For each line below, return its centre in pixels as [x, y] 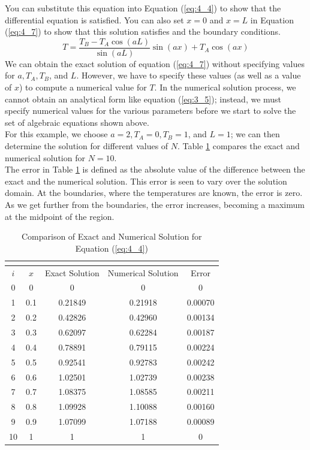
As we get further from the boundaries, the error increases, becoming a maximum [155, 204]
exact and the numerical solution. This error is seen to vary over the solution [146, 181]
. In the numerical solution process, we [225, 87]
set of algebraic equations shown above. [77, 122]
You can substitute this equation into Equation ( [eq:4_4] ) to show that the [143, 8]
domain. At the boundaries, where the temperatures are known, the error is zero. [154, 193]
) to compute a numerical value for [83, 87]
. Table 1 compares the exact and [239, 146]
